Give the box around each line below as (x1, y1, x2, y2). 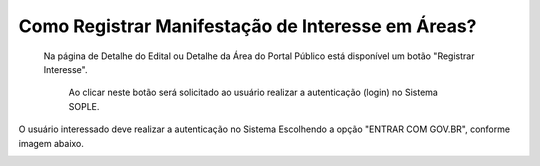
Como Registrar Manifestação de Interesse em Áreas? (18, 15, 477, 37)
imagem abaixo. (18, 137, 85, 149)
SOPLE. (68, 100, 100, 112)
